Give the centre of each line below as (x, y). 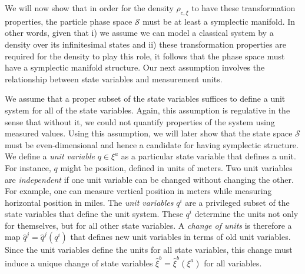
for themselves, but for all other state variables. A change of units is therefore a (148, 225)
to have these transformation (243, 8)
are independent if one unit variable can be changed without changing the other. (149, 179)
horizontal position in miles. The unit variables (89, 202)
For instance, (28, 167)
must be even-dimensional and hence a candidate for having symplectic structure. (152, 144)
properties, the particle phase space (69, 21)
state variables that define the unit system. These (94, 214)
